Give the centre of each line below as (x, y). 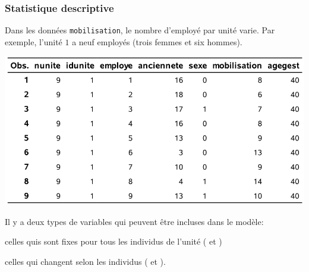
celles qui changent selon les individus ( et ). (85, 261)
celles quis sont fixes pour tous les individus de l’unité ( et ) (113, 241)
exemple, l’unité (34, 41)
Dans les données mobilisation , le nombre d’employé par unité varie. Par (140, 30)
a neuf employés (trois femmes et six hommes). (157, 41)
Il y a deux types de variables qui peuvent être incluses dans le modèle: (134, 221)
